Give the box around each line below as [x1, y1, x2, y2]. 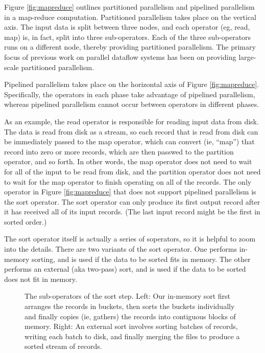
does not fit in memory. [4, 273, 77, 284]
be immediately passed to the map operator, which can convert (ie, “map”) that [4, 136, 255, 147]
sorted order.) [4, 216, 47, 227]
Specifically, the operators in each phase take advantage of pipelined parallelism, [4, 89, 255, 99]
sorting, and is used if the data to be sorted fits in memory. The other [32, 253, 251, 264]
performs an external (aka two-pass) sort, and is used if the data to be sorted [4, 263, 246, 274]
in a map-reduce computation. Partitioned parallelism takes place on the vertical [4, 11, 257, 22]
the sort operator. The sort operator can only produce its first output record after [4, 196, 260, 207]
